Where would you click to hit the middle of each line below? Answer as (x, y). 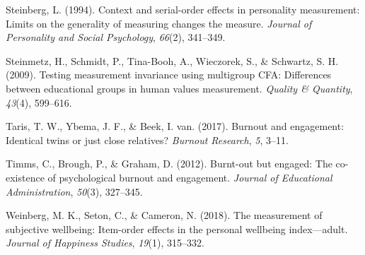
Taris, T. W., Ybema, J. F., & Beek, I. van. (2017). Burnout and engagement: (175, 126)
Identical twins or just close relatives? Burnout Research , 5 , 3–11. (147, 140)
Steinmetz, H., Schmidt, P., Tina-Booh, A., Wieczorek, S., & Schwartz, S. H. (172, 60)
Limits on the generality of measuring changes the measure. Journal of (159, 23)
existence (25, 177)
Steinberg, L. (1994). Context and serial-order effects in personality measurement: (183, 9)
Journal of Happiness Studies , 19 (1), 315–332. (105, 243)
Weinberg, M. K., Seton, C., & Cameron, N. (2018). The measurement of (164, 215)
